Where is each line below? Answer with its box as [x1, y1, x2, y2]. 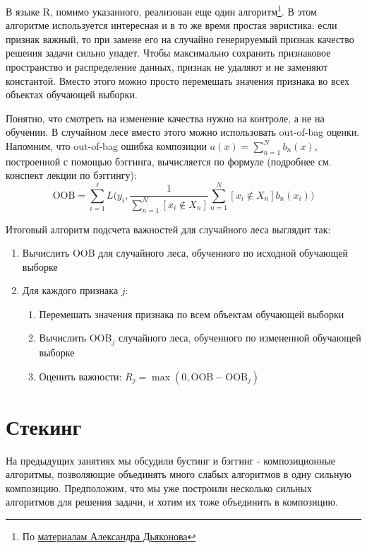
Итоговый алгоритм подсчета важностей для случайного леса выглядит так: [6, 221, 331, 236]
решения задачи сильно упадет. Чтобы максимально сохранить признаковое [6, 45, 331, 60]
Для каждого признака [22, 283, 119, 298]
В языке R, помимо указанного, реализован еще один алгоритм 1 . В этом [6, 2, 317, 18]
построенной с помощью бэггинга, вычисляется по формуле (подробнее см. [6, 153, 332, 168]
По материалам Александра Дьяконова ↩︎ [22, 529, 196, 544]
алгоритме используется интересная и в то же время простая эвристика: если [6, 18, 337, 33]
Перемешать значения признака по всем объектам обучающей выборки [39, 306, 344, 321]
